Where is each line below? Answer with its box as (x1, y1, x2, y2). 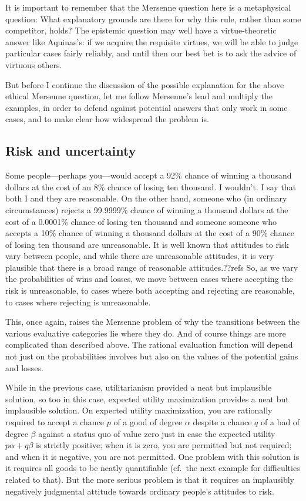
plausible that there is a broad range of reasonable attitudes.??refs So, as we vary (5, 261, 298, 273)
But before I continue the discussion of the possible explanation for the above (5, 78, 284, 90)
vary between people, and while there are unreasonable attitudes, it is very (5, 250, 274, 262)
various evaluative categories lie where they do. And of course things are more (5, 327, 286, 339)
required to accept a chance (5, 416, 105, 428)
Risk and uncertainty (5, 142, 136, 160)
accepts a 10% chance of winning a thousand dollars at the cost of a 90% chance (5, 227, 294, 239)
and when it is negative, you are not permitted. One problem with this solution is (5, 450, 300, 462)
